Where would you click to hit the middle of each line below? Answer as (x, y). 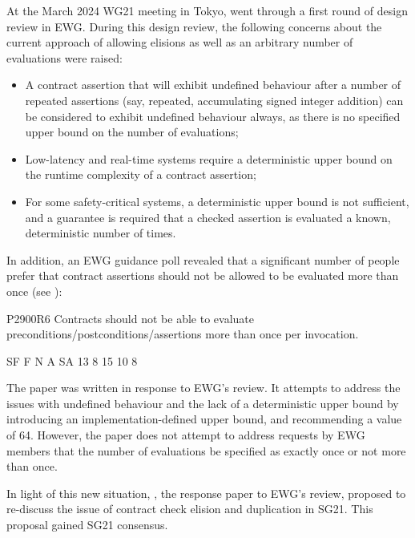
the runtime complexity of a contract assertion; (141, 174)
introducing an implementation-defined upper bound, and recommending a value (204, 419)
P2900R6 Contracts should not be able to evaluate (130, 318)
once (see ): (34, 291)
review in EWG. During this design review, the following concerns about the (194, 26)
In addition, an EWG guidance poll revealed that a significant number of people (203, 259)
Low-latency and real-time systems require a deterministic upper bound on (209, 158)
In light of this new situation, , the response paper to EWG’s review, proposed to (206, 493)
